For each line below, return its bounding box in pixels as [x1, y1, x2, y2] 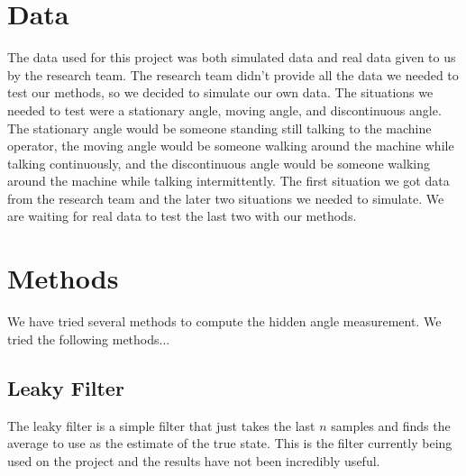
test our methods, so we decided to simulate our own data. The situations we [7, 83, 434, 102]
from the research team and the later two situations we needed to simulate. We [7, 188, 444, 207]
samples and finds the [331, 416, 451, 435]
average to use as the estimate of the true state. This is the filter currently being [7, 434, 452, 453]
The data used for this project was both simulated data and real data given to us [7, 48, 456, 67]
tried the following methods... [7, 329, 170, 348]
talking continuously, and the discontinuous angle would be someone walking [7, 153, 430, 172]
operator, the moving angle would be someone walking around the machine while [7, 136, 454, 155]
